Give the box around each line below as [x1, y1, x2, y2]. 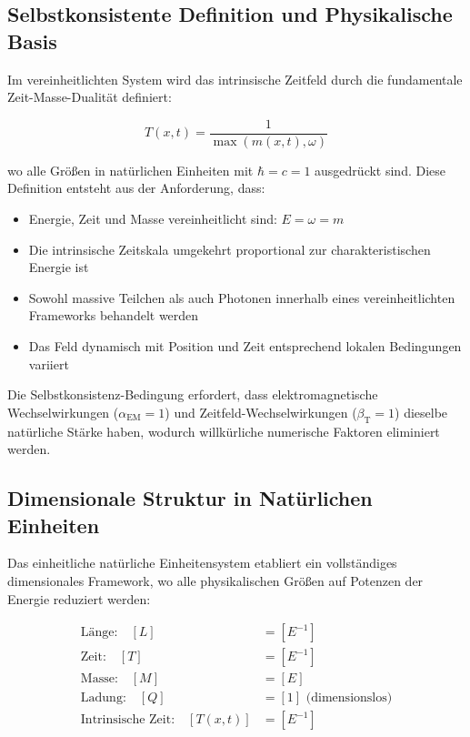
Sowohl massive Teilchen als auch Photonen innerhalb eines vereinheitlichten [28, 288, 455, 307]
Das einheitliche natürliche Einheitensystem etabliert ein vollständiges [7, 553, 397, 572]
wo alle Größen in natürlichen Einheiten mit [7, 160, 254, 179]
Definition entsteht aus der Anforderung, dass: [7, 178, 265, 197]
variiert [28, 354, 69, 373]
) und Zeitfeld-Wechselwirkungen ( [165, 402, 357, 421]
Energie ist [28, 257, 89, 277]
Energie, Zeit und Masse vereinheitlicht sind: [28, 209, 277, 228]
